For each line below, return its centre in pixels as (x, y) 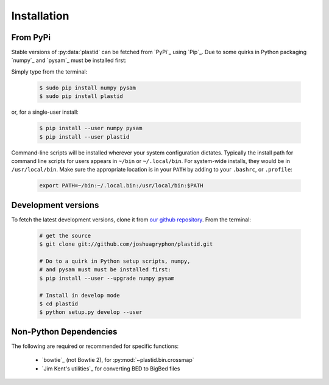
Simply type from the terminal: (49, 71)
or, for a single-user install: (45, 112)
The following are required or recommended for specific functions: (95, 346)
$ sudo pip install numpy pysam (88, 88)
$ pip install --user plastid (84, 137)
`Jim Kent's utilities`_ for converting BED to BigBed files (111, 369)
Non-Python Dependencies (64, 331)
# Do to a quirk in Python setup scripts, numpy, (115, 261)
